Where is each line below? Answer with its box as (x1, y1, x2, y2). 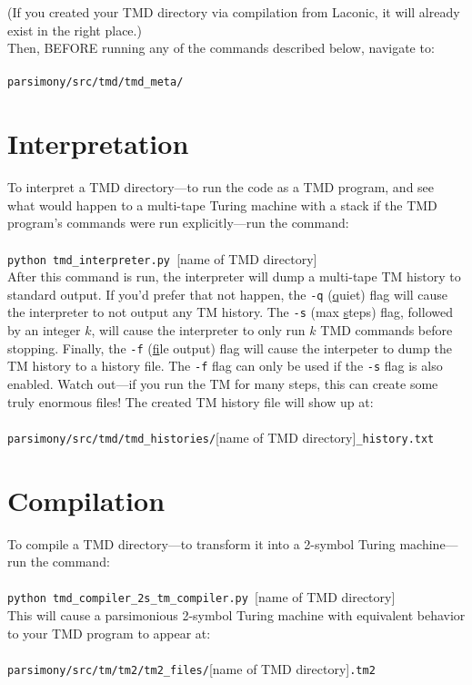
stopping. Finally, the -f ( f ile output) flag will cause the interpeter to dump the (7, 338, 452, 357)
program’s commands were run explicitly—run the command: (7, 213, 349, 232)
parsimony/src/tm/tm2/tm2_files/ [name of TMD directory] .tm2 (7, 659, 376, 678)
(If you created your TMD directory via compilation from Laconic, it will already (7, 3, 460, 21)
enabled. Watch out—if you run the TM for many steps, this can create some (7, 374, 438, 393)
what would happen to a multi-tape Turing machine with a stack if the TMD (7, 195, 437, 214)
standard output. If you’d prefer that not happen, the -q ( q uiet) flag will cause (7, 284, 448, 303)
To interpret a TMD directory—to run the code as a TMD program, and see (7, 178, 435, 197)
